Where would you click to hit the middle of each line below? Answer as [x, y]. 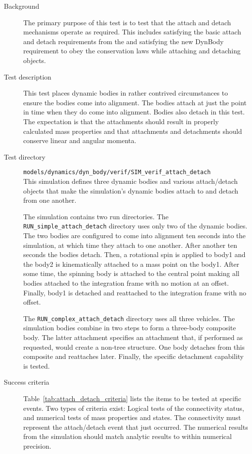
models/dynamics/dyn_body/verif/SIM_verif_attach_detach [117, 172]
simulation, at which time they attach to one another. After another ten [130, 245]
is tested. [37, 365]
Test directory [25, 156]
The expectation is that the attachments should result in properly [121, 121]
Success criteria [27, 382]
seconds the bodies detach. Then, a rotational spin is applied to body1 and [134, 254]
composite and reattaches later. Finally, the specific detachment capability [134, 356]
